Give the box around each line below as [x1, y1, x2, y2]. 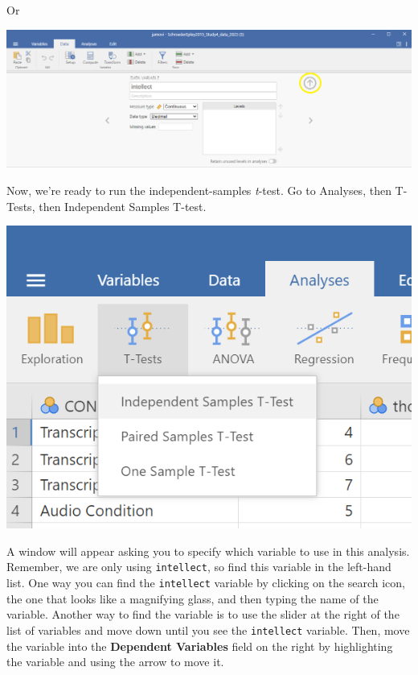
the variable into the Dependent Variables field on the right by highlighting [6, 637, 393, 654]
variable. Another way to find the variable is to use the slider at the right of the [6, 606, 400, 623]
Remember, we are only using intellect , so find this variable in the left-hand [6, 558, 391, 575]
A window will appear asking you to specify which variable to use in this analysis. [6, 542, 410, 559]
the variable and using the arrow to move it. [6, 653, 224, 670]
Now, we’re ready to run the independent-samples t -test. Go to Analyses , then [6, 181, 391, 198]
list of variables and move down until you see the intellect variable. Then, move [6, 621, 410, 638]
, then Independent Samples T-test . [31, 197, 207, 214]
